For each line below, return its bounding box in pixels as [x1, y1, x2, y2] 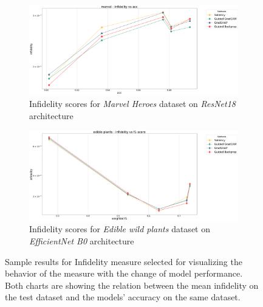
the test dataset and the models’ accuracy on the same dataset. [5, 291, 241, 303]
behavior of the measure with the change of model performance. [5, 267, 243, 280]
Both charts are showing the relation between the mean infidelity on [5, 278, 259, 291]
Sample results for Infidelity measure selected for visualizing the [5, 255, 242, 267]
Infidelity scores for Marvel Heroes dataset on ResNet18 [29, 97, 236, 110]
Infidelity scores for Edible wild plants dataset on [29, 222, 210, 235]
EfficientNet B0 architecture [29, 234, 134, 247]
